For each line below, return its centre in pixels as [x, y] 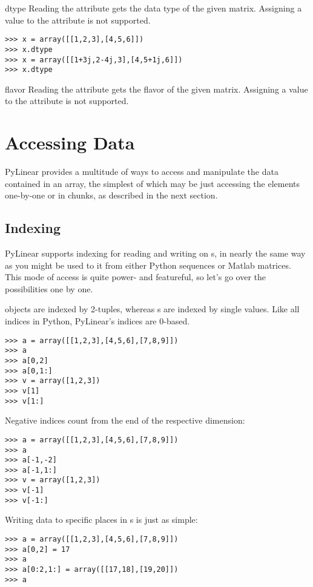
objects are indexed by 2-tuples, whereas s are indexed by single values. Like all [152, 309]
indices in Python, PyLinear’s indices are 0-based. [97, 321]
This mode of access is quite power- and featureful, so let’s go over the [136, 277]
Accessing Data [70, 143]
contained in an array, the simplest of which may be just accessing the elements [152, 183]
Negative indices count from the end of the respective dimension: [125, 420]
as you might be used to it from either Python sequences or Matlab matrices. [148, 265]
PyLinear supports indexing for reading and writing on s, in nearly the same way [155, 253]
